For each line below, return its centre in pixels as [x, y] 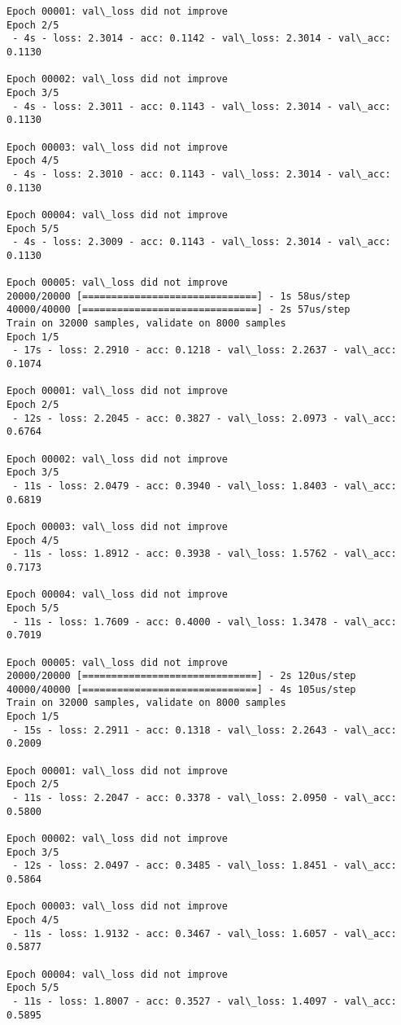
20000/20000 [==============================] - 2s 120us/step [181, 676]
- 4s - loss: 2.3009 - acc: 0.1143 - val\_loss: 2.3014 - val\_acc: [202, 242]
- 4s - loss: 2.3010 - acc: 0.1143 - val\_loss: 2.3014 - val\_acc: [202, 174]
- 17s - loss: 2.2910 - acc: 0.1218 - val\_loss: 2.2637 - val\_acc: [205, 350]
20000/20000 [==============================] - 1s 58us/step [179, 296]
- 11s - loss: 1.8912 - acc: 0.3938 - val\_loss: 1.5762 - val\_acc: [205, 554]
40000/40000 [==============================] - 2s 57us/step [179, 310]
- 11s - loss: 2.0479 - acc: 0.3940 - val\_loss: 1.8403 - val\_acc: [205, 486]
